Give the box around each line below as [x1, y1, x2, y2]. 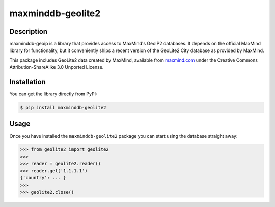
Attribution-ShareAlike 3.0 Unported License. [9, 64, 104, 70]
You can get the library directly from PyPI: [9, 91, 97, 97]
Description [9, 27, 48, 36]
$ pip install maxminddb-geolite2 [20, 105, 106, 111]
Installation [9, 77, 46, 86]
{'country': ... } [20, 175, 66, 181]
